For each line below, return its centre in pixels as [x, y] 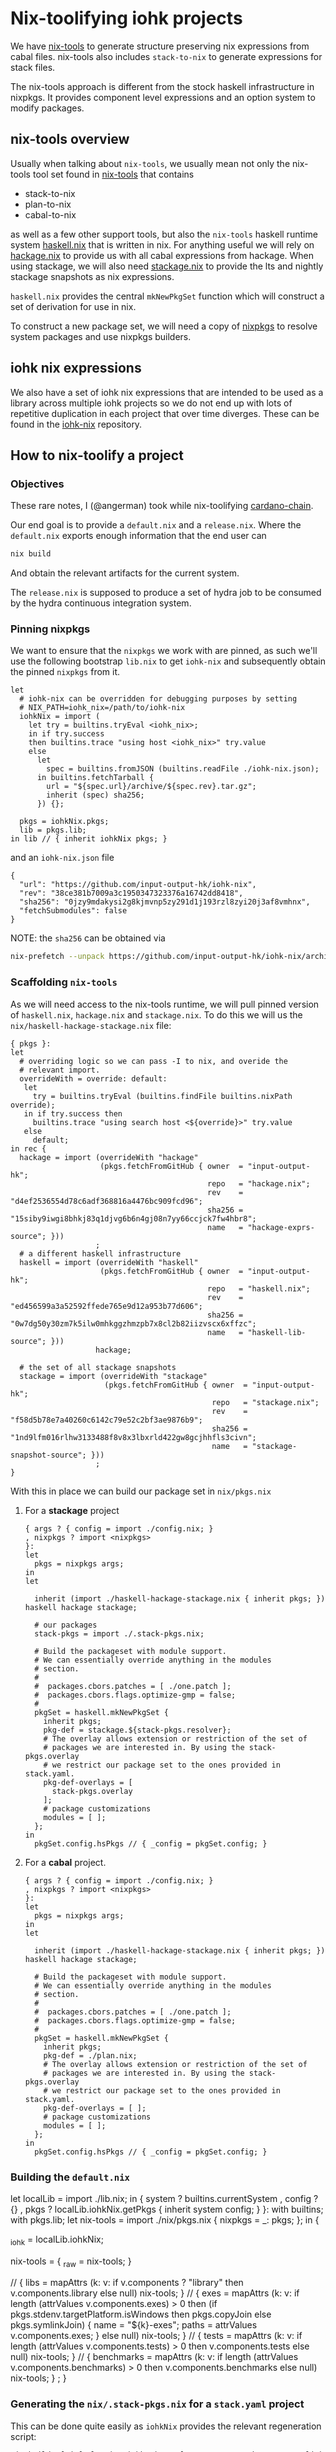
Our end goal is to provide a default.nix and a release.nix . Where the [156, 525]
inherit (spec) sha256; [95, 795]
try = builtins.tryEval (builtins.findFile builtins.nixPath [162, 1096]
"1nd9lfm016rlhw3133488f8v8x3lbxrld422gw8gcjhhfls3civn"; [133, 1437]
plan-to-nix [48, 204]
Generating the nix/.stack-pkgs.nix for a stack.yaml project [157, 2404]
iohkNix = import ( [60, 717]
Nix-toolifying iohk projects [126, 18]
